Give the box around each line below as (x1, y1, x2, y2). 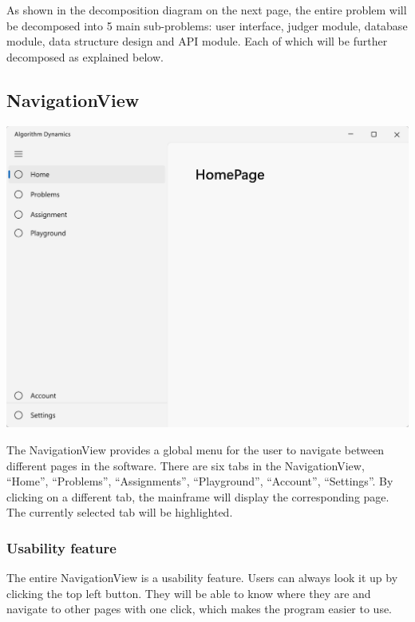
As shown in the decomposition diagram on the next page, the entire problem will (6, 2, 407, 18)
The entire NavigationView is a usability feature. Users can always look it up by (6, 569, 398, 586)
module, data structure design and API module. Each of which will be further (6, 33, 388, 50)
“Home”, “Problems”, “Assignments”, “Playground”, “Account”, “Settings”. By (6, 473, 393, 489)
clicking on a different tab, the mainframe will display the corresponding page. (6, 488, 389, 505)
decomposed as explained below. (6, 48, 164, 65)
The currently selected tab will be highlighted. (6, 504, 233, 521)
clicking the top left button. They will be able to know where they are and (6, 584, 371, 601)
